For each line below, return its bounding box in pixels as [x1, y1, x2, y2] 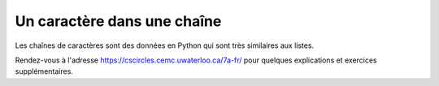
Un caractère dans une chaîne [15, 12, 222, 30]
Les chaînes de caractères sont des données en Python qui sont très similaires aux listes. [15, 41, 315, 50]
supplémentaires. [15, 67, 73, 76]
